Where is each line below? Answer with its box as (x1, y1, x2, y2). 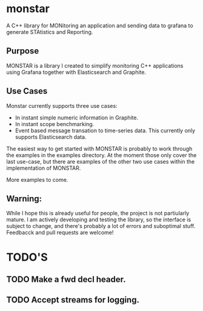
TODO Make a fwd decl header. (6, 274, 126, 284)
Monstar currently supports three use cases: (6, 102, 118, 109)
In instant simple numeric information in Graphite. (15, 114, 139, 121)
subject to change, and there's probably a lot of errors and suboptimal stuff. (6, 222, 196, 230)
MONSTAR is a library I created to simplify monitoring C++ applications (6, 62, 184, 69)
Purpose (6, 46, 39, 56)
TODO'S (6, 250, 48, 264)
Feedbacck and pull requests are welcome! (6, 229, 114, 236)
